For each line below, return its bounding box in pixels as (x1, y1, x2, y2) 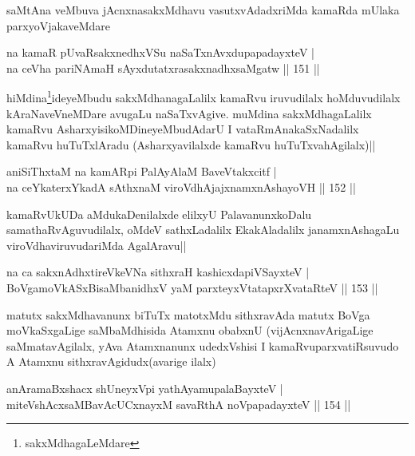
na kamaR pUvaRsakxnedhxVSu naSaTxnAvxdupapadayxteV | (6, 44, 314, 61)
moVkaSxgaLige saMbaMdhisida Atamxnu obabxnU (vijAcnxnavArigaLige (6, 322, 373, 339)
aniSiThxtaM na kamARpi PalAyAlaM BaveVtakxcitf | (6, 163, 277, 180)
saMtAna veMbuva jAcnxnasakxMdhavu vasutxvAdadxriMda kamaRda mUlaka (6, 2, 400, 18)
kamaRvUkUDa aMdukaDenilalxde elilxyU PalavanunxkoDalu (6, 205, 312, 222)
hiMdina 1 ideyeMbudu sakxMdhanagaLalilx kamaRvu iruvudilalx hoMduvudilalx (6, 87, 401, 106)
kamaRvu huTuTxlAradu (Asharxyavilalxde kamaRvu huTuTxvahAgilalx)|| (6, 136, 376, 153)
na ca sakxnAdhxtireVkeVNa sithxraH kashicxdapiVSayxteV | (6, 264, 310, 280)
